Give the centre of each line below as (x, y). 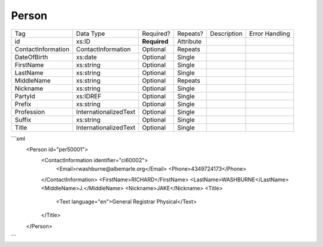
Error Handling (269, 33)
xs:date (86, 57)
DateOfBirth (31, 57)
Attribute (190, 41)
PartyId (25, 96)
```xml (18, 138)
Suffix (23, 119)
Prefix (23, 104)
